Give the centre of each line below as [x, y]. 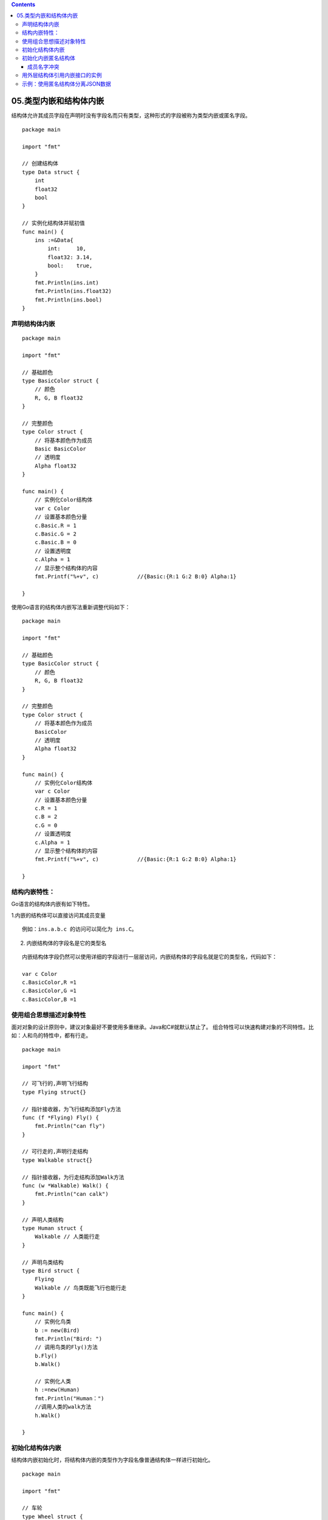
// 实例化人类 [53, 1381]
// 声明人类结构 [43, 1220]
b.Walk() [47, 1364]
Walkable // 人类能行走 [67, 1237]
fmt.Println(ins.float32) [73, 291]
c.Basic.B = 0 [56, 542]
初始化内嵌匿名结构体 [49, 58]
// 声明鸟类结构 [43, 1262]
